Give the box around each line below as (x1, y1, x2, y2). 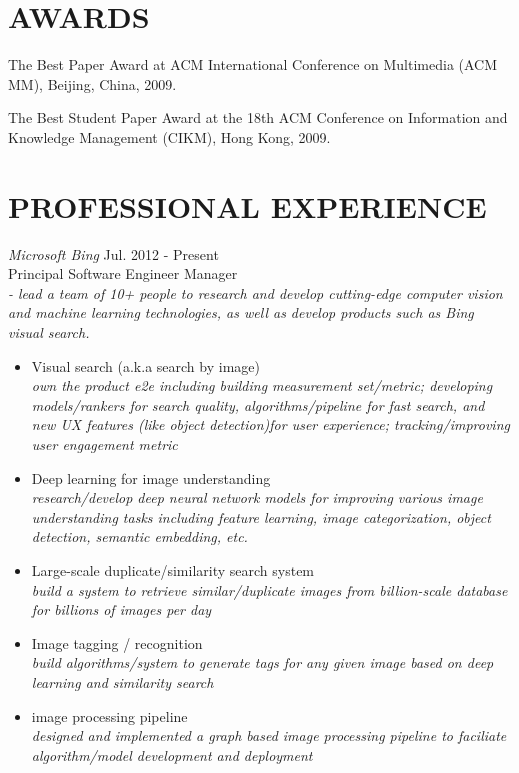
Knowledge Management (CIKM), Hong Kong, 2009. (8, 126, 331, 147)
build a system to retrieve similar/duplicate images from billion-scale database (31, 579, 508, 600)
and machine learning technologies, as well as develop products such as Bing (8, 302, 474, 323)
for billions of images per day (31, 599, 212, 620)
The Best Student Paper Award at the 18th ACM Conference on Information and (8, 107, 508, 128)
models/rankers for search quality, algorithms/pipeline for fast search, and (31, 394, 485, 415)
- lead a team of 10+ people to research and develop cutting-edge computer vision (8, 282, 503, 303)
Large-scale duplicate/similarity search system (31, 559, 315, 580)
